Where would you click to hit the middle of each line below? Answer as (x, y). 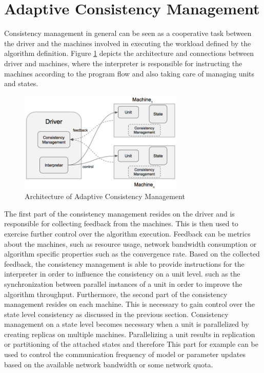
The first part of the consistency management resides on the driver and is (119, 213)
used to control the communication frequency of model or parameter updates (125, 354)
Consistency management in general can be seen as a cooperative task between (128, 33)
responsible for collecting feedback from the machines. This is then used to (121, 223)
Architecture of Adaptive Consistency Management (105, 196)
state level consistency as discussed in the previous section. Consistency (116, 314)
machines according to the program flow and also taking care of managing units (129, 73)
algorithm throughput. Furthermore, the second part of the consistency (116, 294)
